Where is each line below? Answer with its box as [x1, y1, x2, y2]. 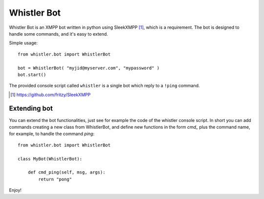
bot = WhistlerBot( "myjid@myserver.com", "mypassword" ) [18, 65, 160, 71]
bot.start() [18, 72, 46, 78]
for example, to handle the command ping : [9, 131, 95, 137]
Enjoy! [9, 187, 22, 193]
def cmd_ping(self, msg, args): [27, 170, 106, 175]
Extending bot [9, 104, 53, 113]
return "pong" [38, 176, 72, 182]
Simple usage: [9, 40, 38, 46]
